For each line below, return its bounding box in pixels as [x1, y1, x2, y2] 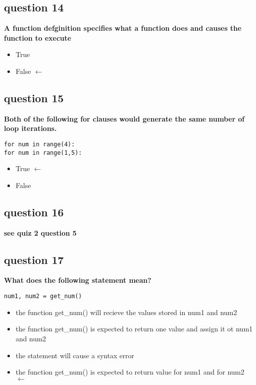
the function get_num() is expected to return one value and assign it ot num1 [15, 323, 253, 334]
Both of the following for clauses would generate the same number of [4, 113, 245, 124]
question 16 [4, 204, 64, 219]
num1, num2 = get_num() [4, 293, 82, 300]
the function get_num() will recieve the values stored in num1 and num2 [15, 307, 237, 317]
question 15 [4, 90, 64, 105]
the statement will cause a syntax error [15, 350, 134, 360]
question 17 [4, 252, 64, 267]
